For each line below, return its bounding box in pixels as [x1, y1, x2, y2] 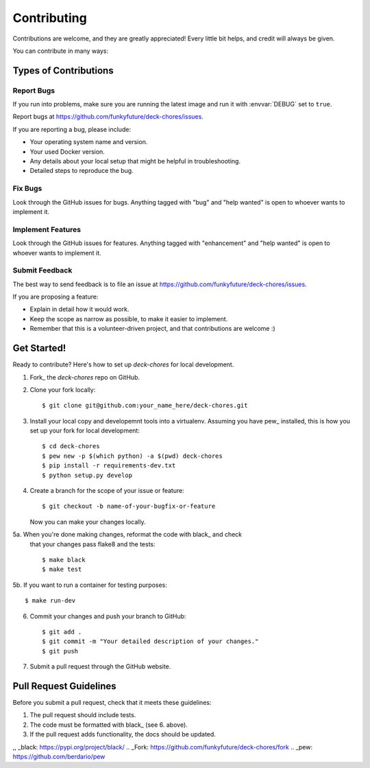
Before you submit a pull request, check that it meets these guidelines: [12, 699, 212, 706]
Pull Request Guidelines [12, 680, 116, 692]
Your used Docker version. [29, 148, 106, 156]
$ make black [42, 556, 86, 563]
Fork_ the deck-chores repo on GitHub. [29, 373, 140, 381]
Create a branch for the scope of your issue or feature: [29, 487, 184, 495]
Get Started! [12, 342, 66, 354]
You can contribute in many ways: [12, 47, 109, 55]
